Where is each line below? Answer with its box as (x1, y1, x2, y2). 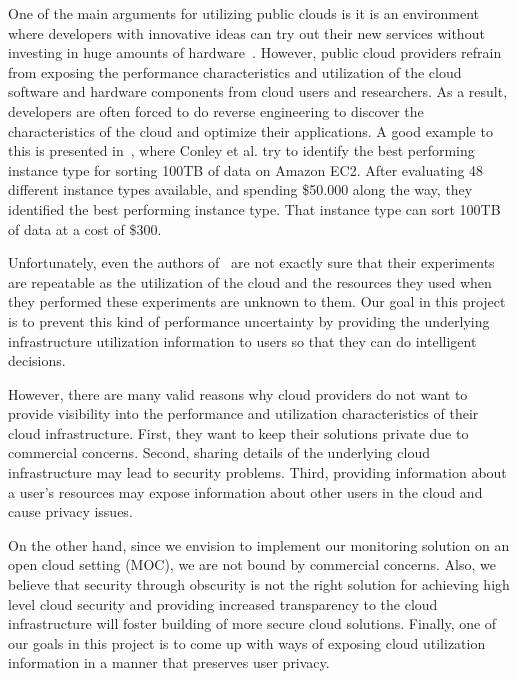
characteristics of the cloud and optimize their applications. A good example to (8, 120, 493, 141)
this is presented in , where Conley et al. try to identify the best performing (8, 140, 475, 161)
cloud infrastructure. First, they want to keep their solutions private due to (8, 422, 469, 443)
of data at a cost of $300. (8, 218, 162, 239)
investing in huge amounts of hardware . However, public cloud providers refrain (8, 42, 502, 63)
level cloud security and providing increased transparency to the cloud (8, 593, 438, 614)
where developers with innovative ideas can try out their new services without (8, 22, 485, 43)
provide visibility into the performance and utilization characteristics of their (8, 403, 479, 424)
